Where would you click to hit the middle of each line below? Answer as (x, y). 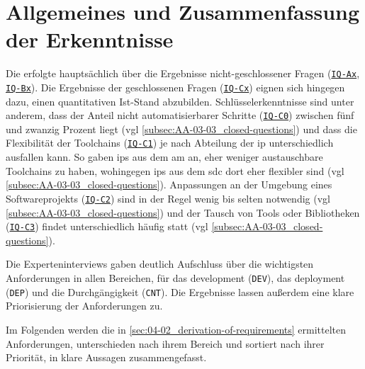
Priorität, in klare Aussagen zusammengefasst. (106, 357)
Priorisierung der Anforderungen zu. (84, 306)
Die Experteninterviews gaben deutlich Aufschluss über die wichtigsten (160, 264)
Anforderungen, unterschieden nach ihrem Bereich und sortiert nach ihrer (165, 343)
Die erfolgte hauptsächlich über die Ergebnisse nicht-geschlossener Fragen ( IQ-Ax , (183, 73)
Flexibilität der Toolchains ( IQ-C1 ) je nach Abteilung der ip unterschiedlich (170, 143)
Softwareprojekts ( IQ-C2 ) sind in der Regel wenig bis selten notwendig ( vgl (168, 198)
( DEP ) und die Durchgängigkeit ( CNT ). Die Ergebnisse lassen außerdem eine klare (180, 291)
